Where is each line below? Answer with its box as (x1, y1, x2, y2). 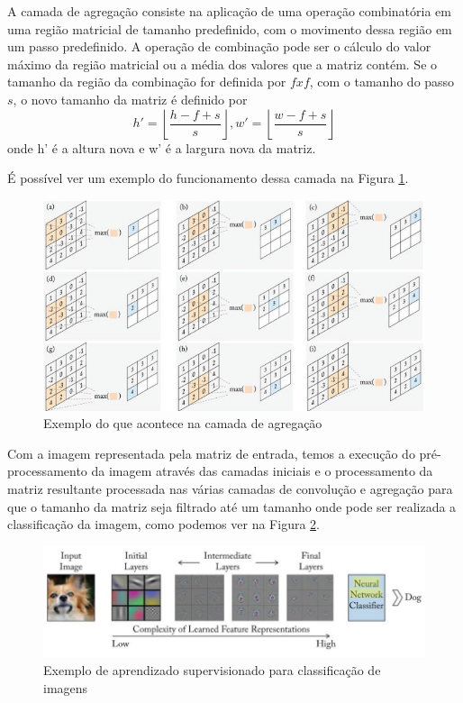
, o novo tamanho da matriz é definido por (13, 89, 248, 108)
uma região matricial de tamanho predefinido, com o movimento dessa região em (7, 19, 452, 38)
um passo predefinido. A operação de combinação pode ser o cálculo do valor (7, 37, 431, 56)
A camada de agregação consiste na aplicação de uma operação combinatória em (7, 2, 451, 20)
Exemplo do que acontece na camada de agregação (43, 414, 322, 433)
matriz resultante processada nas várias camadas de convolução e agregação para (7, 479, 453, 498)
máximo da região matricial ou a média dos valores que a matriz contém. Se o (7, 54, 438, 73)
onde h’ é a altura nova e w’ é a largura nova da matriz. (7, 138, 316, 157)
